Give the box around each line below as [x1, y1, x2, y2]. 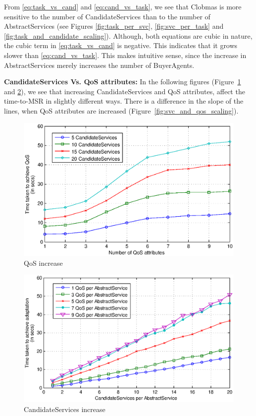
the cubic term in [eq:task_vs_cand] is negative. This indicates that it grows [4, 40, 238, 51]
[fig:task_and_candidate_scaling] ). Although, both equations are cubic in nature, [4, 30, 253, 41]
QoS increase [24, 257, 63, 268]
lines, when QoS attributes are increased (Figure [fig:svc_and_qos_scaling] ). [4, 105, 239, 116]
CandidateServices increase [24, 404, 105, 414]
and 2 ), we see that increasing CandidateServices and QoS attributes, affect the [4, 86, 245, 96]
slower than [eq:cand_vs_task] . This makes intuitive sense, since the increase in [4, 50, 247, 60]
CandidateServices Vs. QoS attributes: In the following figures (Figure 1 [4, 76, 241, 87]
